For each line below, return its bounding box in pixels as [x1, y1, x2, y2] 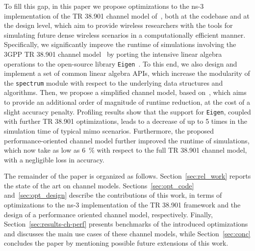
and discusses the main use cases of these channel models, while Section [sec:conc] [4, 228, 251, 238]
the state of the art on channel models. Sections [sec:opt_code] [4, 180, 194, 190]
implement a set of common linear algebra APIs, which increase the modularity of [4, 68, 250, 78]
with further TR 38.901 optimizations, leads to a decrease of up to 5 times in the [4, 116, 248, 126]
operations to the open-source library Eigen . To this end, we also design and [4, 58, 237, 68]
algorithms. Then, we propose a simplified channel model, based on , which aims [4, 87, 247, 97]
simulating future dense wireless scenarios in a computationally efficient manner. [4, 29, 246, 40]
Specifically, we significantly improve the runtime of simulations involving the [4, 39, 236, 49]
